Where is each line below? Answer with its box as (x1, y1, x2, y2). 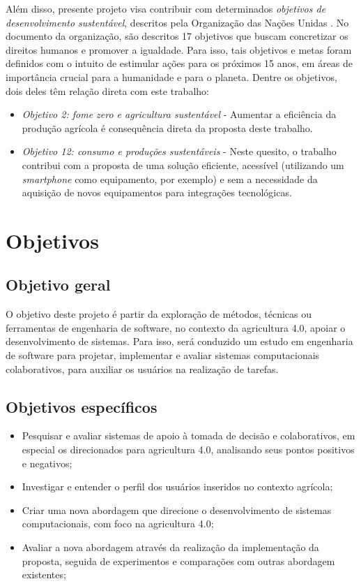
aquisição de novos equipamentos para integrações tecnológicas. (22, 185, 292, 200)
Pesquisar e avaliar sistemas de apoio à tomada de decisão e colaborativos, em (22, 428, 355, 443)
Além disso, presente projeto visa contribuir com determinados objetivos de (6, 1, 326, 15)
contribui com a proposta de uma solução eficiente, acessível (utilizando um (22, 157, 344, 172)
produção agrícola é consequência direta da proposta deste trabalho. (22, 120, 313, 135)
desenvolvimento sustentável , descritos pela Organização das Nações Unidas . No (6, 15, 349, 29)
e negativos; (22, 455, 72, 470)
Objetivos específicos (6, 395, 158, 417)
